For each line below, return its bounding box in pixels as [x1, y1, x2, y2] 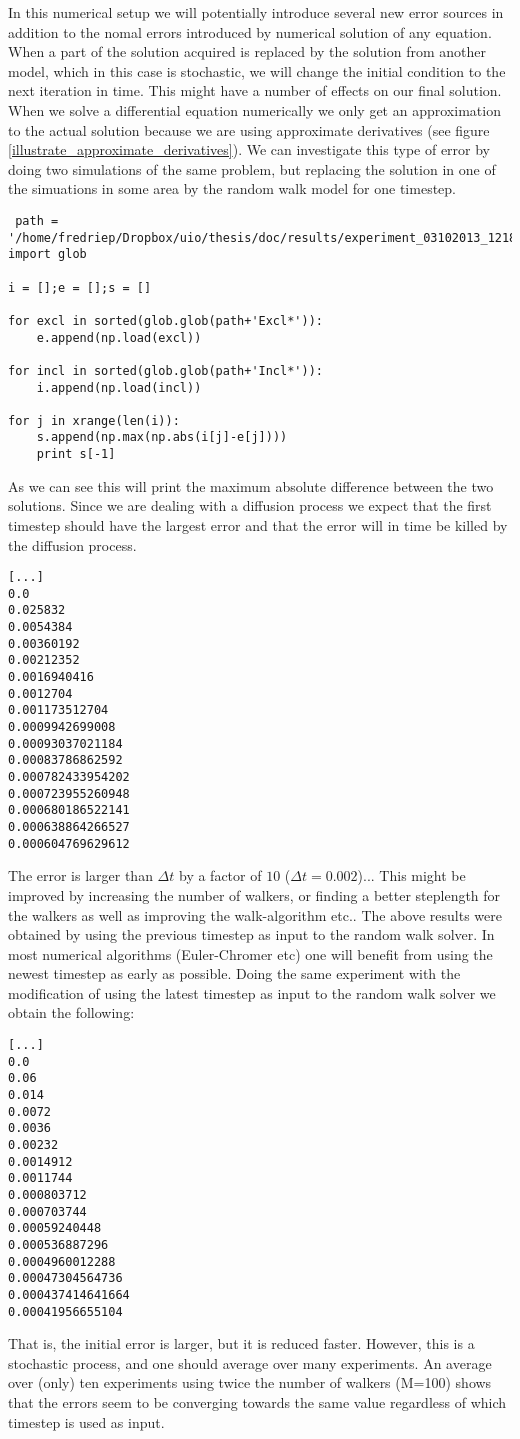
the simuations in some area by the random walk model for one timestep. [8, 178, 456, 199]
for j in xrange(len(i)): [8, 413, 180, 428]
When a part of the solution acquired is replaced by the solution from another [8, 41, 487, 62]
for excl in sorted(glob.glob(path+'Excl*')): [8, 313, 323, 328]
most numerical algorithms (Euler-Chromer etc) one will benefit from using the [8, 943, 493, 964]
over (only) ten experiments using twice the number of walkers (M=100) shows [8, 1372, 492, 1393]
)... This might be [357, 865, 466, 886]
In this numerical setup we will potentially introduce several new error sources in [8, 2, 504, 22]
